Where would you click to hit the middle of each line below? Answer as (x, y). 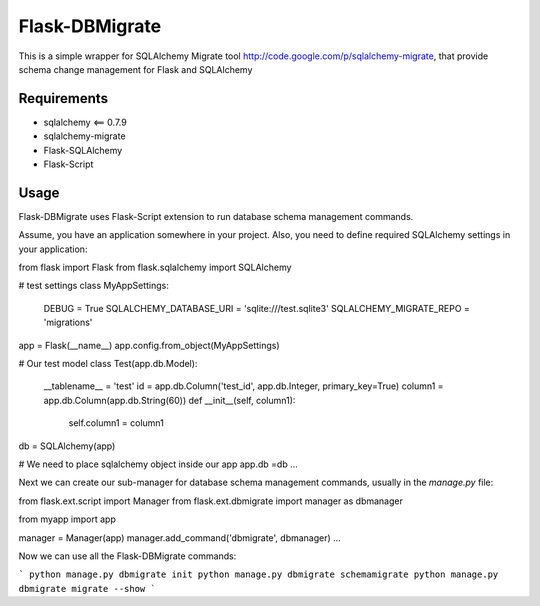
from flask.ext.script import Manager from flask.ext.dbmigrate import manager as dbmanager (211, 501)
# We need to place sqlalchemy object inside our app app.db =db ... (158, 464)
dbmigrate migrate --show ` (87, 588)
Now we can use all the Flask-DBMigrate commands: (127, 556)
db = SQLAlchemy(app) (67, 446)
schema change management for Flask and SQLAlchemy (135, 69)
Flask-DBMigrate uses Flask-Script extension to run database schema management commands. (216, 216)
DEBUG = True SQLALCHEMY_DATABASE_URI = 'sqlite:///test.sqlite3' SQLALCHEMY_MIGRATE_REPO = (256, 308)
